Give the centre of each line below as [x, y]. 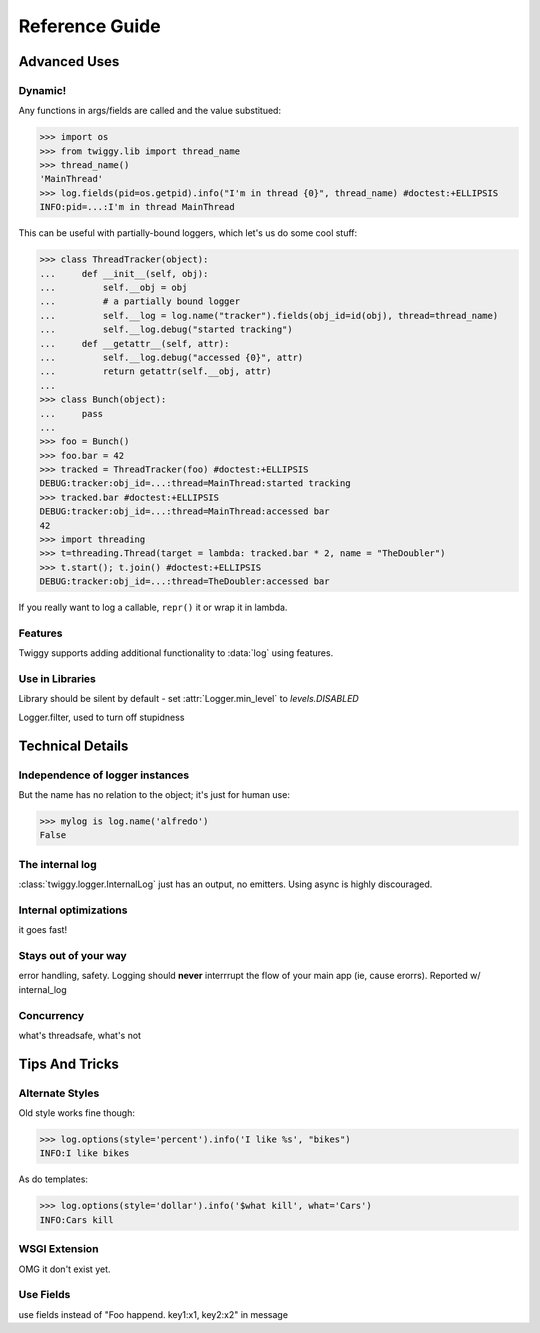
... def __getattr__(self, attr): [134, 343]
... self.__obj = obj [113, 287]
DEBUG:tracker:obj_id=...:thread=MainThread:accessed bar [184, 511]
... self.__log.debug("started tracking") [166, 329]
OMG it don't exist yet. [64, 1269]
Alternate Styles [59, 1093]
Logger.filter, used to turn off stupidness [101, 717]
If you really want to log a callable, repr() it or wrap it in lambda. [153, 607]
